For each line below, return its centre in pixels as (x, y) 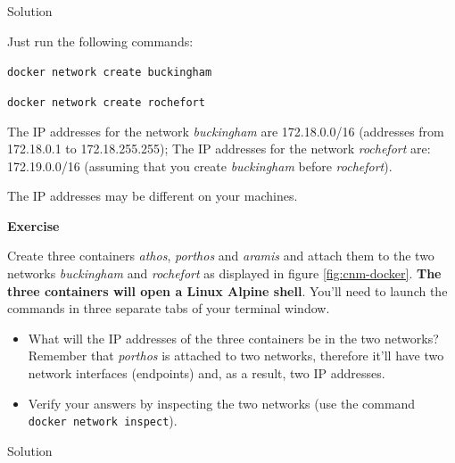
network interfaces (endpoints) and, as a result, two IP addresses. (207, 373)
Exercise (33, 225)
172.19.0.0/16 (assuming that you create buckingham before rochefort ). (200, 165)
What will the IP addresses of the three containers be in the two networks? (233, 338)
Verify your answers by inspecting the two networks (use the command (222, 403)
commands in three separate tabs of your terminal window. (169, 308)
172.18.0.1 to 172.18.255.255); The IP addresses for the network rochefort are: (219, 149)
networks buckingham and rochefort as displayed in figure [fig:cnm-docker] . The (224, 273)
